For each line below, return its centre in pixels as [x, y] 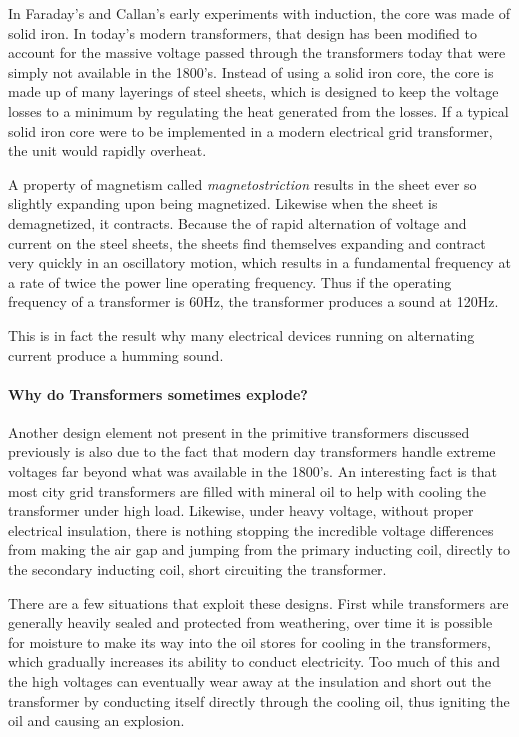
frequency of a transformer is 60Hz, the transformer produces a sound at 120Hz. [253, 301]
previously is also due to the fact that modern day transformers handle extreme [252, 451]
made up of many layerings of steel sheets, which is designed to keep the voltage [253, 91]
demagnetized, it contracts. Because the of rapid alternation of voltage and [237, 222]
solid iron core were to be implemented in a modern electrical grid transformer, [250, 130]
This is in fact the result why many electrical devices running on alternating [241, 334]
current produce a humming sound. [116, 354]
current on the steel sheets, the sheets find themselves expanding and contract [247, 242]
